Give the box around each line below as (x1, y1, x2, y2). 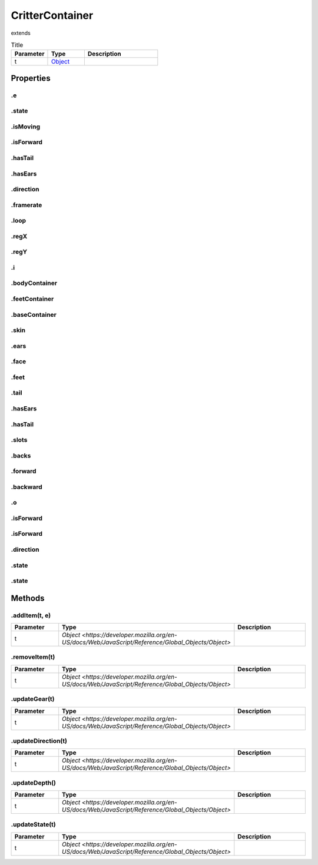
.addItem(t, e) (11, 611, 51, 619)
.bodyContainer (11, 279, 58, 287)
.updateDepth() (11, 778, 56, 787)
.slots (11, 436, 28, 444)
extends (11, 29, 31, 37)
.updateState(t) (11, 820, 56, 828)
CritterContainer (11, 9, 94, 22)
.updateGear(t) (11, 695, 55, 703)
